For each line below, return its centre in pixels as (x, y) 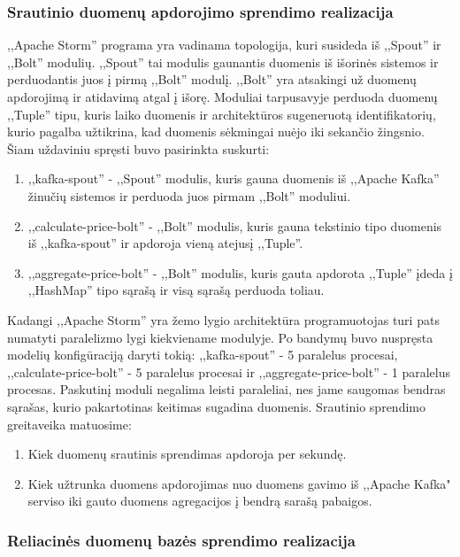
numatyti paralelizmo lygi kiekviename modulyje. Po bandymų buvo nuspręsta (220, 337)
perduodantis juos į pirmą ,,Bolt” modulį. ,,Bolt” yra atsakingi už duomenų (212, 79)
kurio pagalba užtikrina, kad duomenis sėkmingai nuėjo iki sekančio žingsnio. (216, 132)
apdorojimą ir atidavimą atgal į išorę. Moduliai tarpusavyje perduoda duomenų (222, 97)
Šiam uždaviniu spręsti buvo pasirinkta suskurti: (138, 148)
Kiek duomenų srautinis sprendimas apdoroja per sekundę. (187, 454)
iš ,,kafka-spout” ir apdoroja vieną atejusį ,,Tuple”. (165, 243)
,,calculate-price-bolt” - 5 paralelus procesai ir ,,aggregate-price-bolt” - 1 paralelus (229, 371)
